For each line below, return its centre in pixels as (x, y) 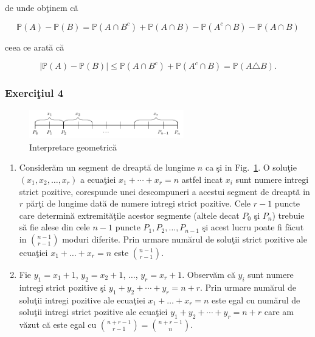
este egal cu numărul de (256, 300)
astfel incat (202, 179)
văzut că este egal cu (58, 324)
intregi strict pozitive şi (63, 287)
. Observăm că (209, 274)
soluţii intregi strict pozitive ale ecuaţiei (93, 312)
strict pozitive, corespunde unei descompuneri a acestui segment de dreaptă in (164, 191)
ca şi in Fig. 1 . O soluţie (251, 167)
